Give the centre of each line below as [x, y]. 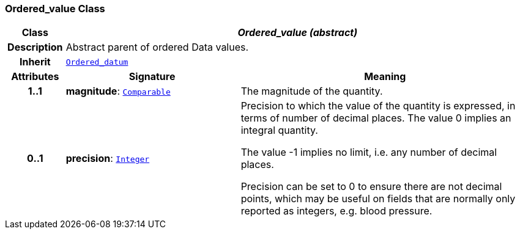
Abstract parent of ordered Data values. [157, 47]
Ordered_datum [97, 62]
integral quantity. [279, 130]
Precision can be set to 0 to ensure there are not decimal [371, 187]
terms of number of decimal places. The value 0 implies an [376, 118]
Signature [152, 77]
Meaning [385, 77]
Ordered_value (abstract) [298, 33]
